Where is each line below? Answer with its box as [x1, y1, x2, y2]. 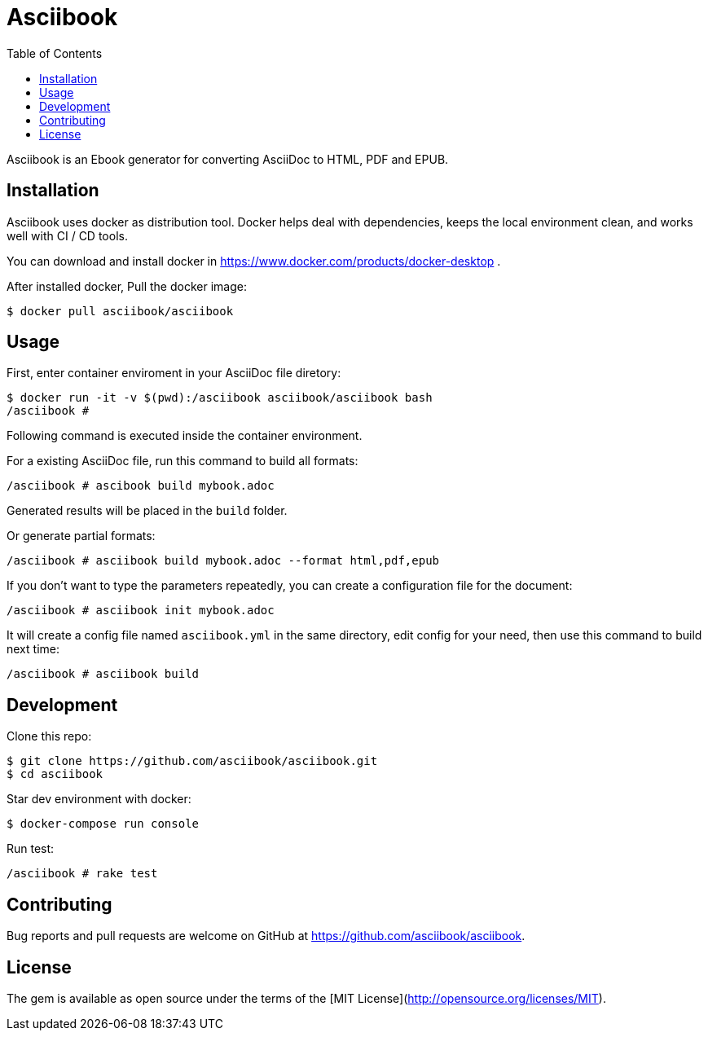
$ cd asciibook [7, 767, 103, 781]
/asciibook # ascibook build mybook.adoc [7, 479, 275, 493]
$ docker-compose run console [7, 817, 200, 831]
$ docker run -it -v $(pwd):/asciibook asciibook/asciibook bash [7, 391, 433, 405]
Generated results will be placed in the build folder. [7, 503, 288, 518]
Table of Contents [7, 46, 103, 60]
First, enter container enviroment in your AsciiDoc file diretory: [7, 366, 341, 380]
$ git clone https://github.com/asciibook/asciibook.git [7, 754, 378, 768]
